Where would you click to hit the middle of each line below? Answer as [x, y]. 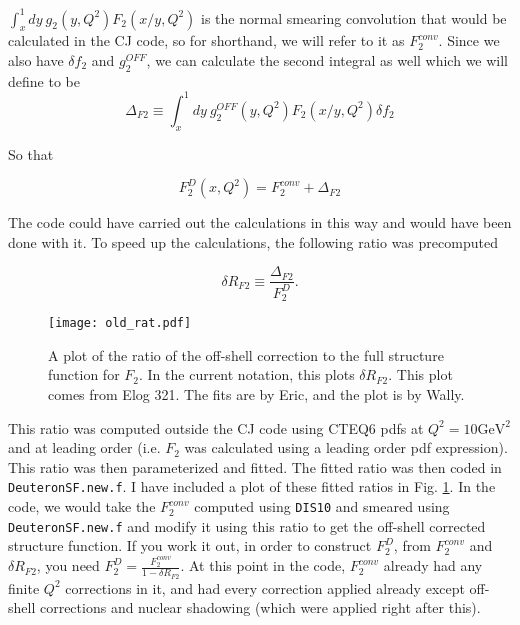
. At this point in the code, [263, 565]
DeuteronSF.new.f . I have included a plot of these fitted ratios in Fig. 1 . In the [252, 486]
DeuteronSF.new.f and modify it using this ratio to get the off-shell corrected [247, 525]
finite [24, 587]
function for [84, 374]
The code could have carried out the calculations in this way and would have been [260, 222]
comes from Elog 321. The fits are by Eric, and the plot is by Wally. [256, 394]
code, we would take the [82, 506]
